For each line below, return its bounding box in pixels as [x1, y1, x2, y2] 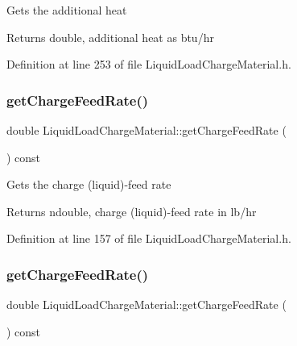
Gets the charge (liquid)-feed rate [6, 176, 171, 193]
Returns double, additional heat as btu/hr [6, 28, 214, 45]
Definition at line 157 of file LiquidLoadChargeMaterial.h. [6, 230, 291, 247]
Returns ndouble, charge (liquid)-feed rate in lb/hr [6, 202, 257, 219]
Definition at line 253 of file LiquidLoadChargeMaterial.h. [6, 56, 291, 73]
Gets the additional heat [6, 2, 127, 18]
